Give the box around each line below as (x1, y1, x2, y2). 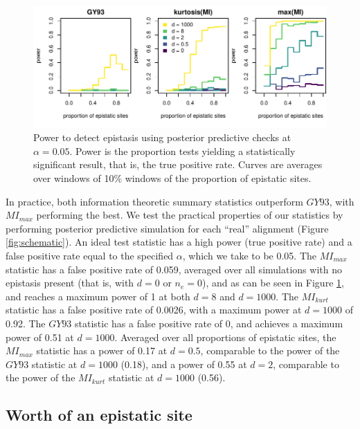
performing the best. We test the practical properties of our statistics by (36, 208, 343, 222)
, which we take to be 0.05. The (182, 248, 317, 262)
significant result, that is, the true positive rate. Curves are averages (33, 157, 323, 172)
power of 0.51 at (6, 329, 74, 344)
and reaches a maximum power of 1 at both (6, 289, 190, 303)
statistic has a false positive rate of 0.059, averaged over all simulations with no (6, 262, 342, 276)
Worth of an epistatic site (6, 404, 192, 426)
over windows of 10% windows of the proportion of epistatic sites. (33, 171, 312, 185)
